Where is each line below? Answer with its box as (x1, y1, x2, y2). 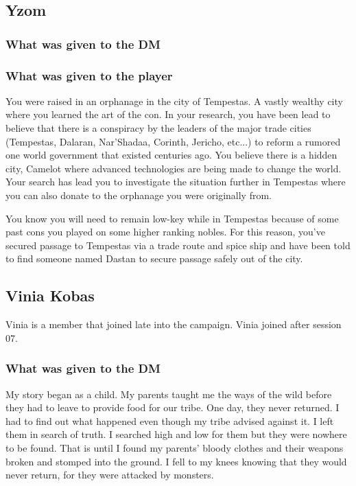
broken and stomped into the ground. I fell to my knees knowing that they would (5, 454, 347, 468)
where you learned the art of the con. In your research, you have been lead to (5, 107, 331, 121)
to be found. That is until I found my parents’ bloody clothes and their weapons (5, 440, 344, 454)
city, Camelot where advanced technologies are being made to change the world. (5, 161, 342, 175)
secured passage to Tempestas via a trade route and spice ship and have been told (5, 238, 351, 252)
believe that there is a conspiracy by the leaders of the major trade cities (5, 121, 311, 135)
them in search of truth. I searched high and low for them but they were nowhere (5, 427, 347, 441)
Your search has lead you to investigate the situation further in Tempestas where (5, 174, 346, 189)
